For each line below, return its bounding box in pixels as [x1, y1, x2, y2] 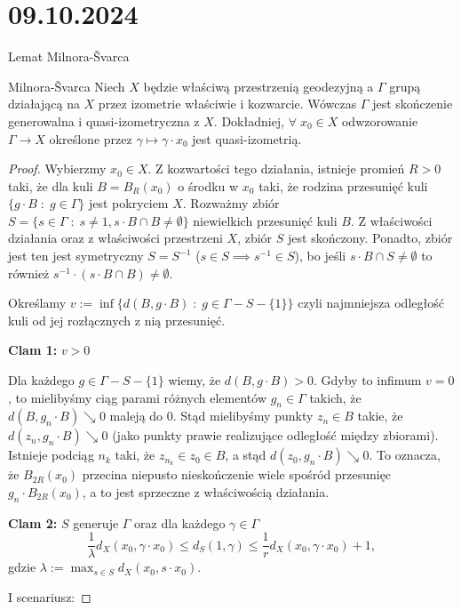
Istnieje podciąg [8, 445, 94, 464]
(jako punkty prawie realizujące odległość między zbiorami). [112, 426, 439, 445]
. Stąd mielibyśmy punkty [172, 406, 314, 425]
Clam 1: [8, 341, 58, 359]
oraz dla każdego [134, 513, 226, 532]
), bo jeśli [294, 246, 346, 265]
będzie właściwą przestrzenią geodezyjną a [143, 76, 374, 95]
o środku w [178, 176, 239, 195]
